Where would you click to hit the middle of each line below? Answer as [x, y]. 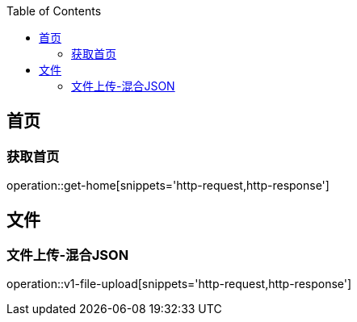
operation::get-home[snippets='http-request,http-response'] [168, 186]
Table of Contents [54, 11]
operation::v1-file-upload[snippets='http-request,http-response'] [179, 284]
